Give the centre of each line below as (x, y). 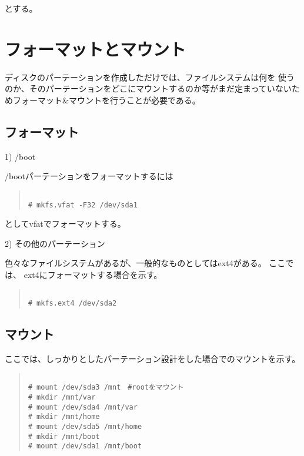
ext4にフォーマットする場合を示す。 (93, 274)
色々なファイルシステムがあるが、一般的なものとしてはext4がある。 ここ (145, 263)
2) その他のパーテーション (55, 243)
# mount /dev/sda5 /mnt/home (85, 426)
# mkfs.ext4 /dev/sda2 (72, 304)
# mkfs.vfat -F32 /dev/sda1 (83, 205)
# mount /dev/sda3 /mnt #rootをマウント (106, 388)
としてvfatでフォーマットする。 (65, 224)
